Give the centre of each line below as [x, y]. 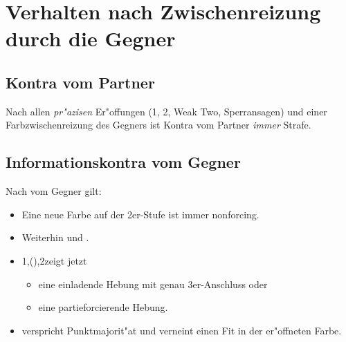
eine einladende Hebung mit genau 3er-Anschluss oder [153, 284]
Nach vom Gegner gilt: [54, 191]
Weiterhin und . [55, 237]
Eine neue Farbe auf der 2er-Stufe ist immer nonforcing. [140, 214]
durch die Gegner [91, 38]
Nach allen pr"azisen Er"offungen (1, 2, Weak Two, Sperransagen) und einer [166, 111]
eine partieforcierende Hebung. [103, 307]
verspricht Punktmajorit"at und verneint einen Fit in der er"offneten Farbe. [182, 330]
